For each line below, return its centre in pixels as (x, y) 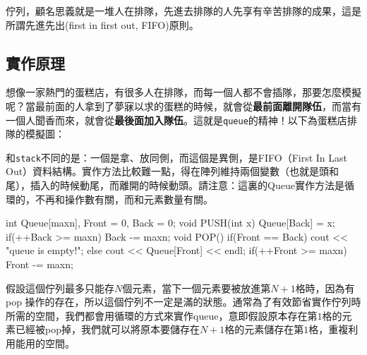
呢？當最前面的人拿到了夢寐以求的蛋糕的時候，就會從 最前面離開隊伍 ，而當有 (183, 106)
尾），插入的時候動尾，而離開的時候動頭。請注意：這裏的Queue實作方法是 (175, 185)
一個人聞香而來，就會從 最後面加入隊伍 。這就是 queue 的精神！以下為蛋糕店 (176, 120)
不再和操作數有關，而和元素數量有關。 (124, 199)
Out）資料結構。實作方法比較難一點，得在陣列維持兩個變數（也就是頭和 (173, 171)
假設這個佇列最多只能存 (60, 288)
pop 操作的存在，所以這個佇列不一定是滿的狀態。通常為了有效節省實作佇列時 (183, 302)
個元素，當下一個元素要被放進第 (197, 288)
